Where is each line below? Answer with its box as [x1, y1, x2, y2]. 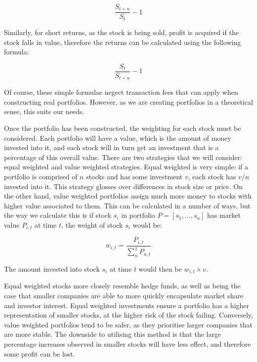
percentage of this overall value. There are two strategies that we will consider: [4, 152, 242, 162]
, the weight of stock [61, 219, 123, 230]
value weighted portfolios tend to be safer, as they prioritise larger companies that [4, 319, 253, 329]
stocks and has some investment [86, 171, 183, 181]
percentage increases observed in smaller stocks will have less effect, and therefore [4, 339, 251, 349]
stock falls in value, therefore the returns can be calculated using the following [4, 37, 241, 47]
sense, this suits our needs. [4, 106, 85, 117]
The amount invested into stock [4, 264, 100, 274]
